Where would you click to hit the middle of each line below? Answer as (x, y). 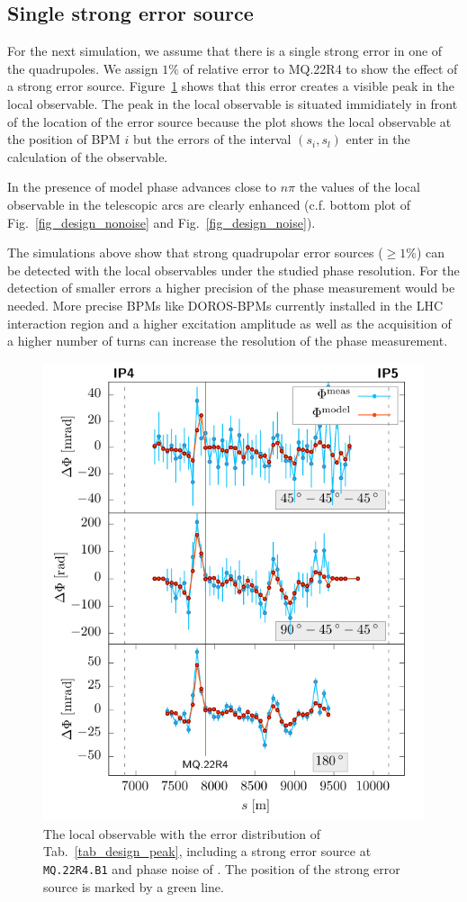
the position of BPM (64, 139)
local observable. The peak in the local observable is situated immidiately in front (233, 103)
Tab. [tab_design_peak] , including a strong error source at (207, 851)
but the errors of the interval (212, 139)
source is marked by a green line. (134, 886)
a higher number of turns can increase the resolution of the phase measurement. (228, 341)
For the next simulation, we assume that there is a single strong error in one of (225, 51)
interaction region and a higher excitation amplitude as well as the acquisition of (229, 323)
